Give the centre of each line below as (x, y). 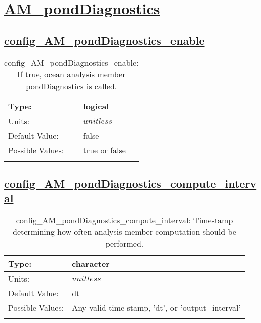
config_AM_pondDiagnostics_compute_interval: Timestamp (124, 220)
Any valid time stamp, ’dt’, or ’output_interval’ (156, 308)
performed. (124, 244)
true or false (104, 150)
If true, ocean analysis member (71, 74)
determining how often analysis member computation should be (124, 232)
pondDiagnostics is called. (71, 86)
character (91, 264)
